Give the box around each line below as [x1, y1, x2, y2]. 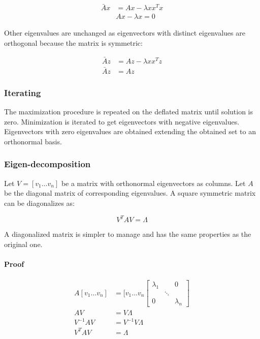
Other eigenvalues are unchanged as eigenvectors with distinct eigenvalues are [4, 27, 245, 38]
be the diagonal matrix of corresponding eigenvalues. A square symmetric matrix [4, 188, 256, 198]
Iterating [4, 86, 41, 99]
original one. [4, 238, 43, 249]
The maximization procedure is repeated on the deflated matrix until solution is [4, 106, 253, 117]
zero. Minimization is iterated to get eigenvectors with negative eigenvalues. [4, 116, 240, 127]
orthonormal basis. [4, 136, 62, 146]
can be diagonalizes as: [4, 197, 75, 208]
